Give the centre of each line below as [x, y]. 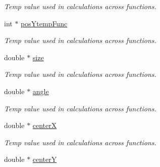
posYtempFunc [44, 23]
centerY [45, 159]
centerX [45, 125]
